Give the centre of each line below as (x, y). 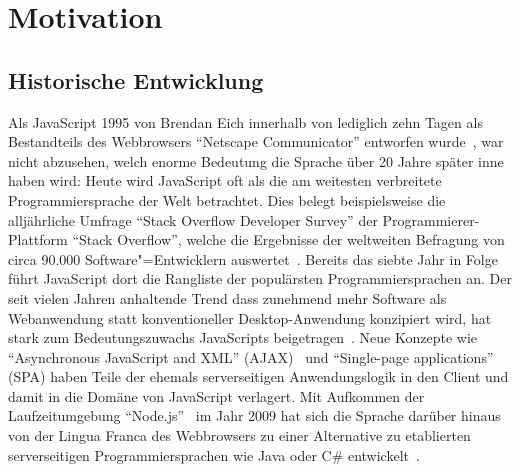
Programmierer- (431, 219)
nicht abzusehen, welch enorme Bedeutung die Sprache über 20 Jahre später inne (256, 160)
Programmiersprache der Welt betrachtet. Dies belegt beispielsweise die (227, 199)
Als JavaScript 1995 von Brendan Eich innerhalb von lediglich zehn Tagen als (245, 121)
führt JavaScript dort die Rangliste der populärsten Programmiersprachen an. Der (260, 278)
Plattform (38, 239)
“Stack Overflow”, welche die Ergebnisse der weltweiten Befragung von (288, 239)
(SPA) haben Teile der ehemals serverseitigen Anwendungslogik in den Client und (258, 376)
